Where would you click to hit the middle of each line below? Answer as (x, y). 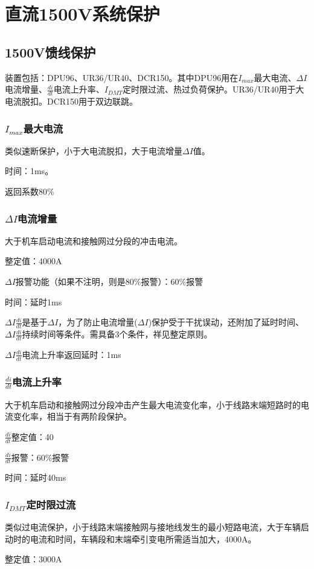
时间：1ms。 (29, 171)
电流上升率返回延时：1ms (72, 354)
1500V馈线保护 (50, 52)
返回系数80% (30, 191)
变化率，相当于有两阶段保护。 (72, 416)
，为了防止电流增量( (98, 322)
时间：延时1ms (34, 301)
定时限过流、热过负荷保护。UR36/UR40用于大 (213, 89)
